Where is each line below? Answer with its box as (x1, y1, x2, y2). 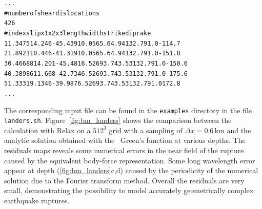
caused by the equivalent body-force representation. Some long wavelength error (4, 155, 255, 165)
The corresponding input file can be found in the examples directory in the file (4, 104, 252, 115)
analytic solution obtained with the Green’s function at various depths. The (4, 135, 246, 145)
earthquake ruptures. (4, 195, 70, 206)
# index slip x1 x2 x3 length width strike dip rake (4, 29, 151, 37)
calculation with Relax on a (4, 124, 91, 135)
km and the (214, 124, 251, 135)
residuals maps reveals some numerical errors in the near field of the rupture (4, 145, 244, 156)
